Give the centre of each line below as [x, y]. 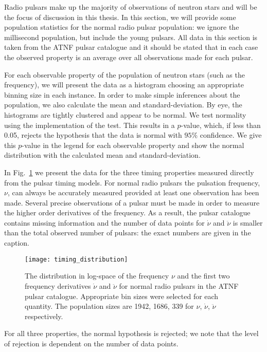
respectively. [44, 316]
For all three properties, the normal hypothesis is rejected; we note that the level [131, 333]
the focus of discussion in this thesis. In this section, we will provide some [120, 17]
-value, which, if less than [221, 125]
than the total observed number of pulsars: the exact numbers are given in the [128, 233]
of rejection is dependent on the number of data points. [91, 343]
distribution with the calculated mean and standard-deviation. [102, 155]
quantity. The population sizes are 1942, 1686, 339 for [109, 306]
